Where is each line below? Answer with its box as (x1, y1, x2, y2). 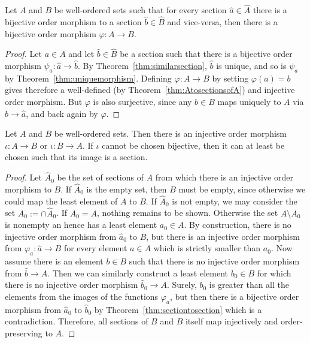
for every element (63, 242, 127, 254)
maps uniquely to (217, 95, 281, 108)
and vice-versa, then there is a (167, 16, 278, 28)
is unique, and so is (216, 59, 287, 72)
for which (257, 266, 291, 279)
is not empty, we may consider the (172, 194, 297, 207)
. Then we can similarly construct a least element (47, 266, 229, 279)
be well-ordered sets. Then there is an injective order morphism (54, 127, 287, 140)
